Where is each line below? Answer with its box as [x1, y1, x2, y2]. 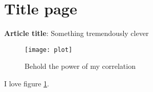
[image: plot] [25, 46, 73, 53]
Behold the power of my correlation [25, 61, 136, 71]
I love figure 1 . [4, 78, 49, 88]
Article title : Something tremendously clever [4, 28, 149, 39]
